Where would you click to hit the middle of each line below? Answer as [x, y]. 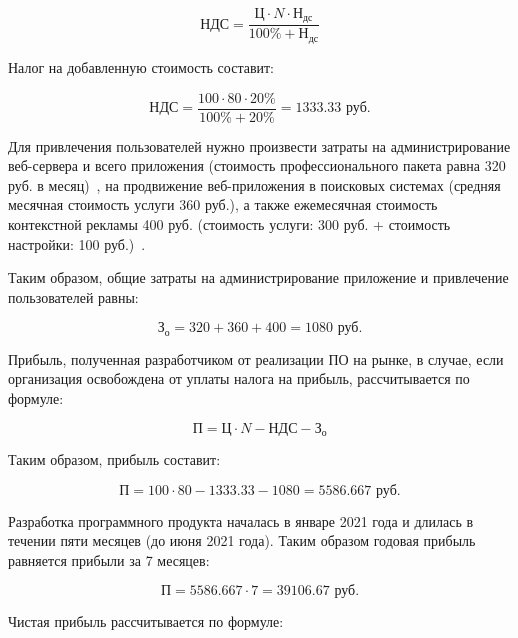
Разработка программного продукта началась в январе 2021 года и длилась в [241, 520]
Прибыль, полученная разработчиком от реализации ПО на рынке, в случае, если [256, 358]
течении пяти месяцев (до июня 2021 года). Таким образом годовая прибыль [242, 540]
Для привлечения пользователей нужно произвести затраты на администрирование [259, 145]
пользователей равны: [73, 296]
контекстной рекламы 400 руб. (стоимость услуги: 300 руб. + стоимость [229, 223]
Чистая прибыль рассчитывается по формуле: [146, 621]
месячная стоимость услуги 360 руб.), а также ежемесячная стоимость [223, 204]
